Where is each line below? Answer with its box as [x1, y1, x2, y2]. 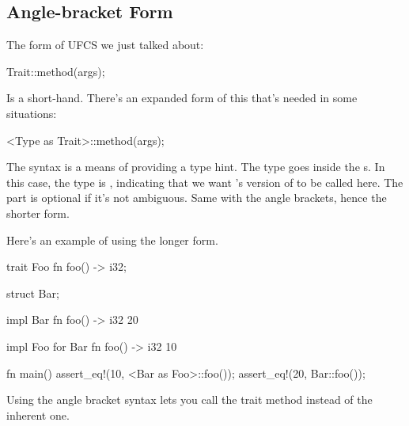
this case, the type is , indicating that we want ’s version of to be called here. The [6, 173, 403, 190]
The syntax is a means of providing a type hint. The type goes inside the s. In [6, 158, 385, 175]
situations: [6, 105, 57, 121]
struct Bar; [6, 284, 59, 301]
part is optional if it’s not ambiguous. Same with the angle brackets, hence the [6, 189, 387, 206]
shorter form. [6, 204, 70, 221]
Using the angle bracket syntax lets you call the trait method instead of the [6, 391, 373, 408]
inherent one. [6, 406, 70, 423]
